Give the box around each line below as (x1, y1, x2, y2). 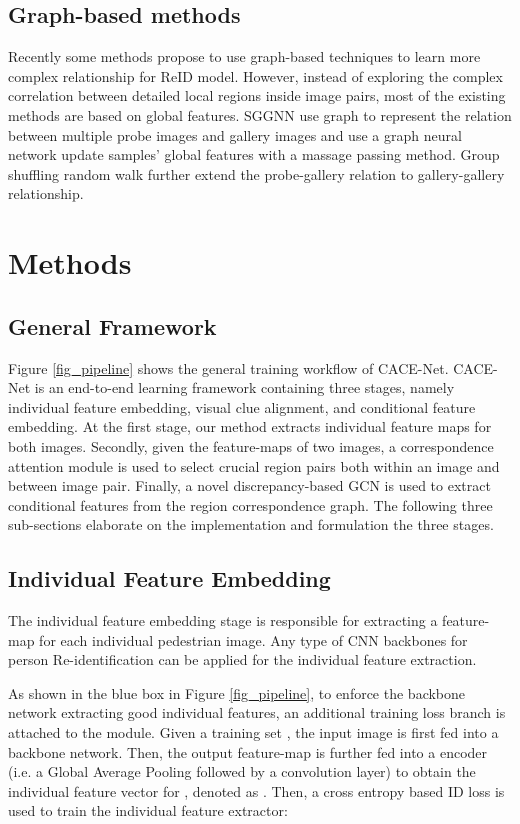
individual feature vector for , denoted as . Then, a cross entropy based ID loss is (8, 780, 505, 801)
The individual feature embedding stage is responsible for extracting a (8, 610, 438, 631)
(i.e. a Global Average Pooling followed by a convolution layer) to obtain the (8, 761, 476, 782)
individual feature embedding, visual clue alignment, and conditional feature (8, 396, 476, 417)
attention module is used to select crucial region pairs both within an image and (8, 455, 500, 476)
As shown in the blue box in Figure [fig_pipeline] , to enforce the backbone (8, 682, 466, 703)
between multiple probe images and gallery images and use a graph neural (8, 124, 462, 145)
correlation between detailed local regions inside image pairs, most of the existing (8, 85, 506, 106)
